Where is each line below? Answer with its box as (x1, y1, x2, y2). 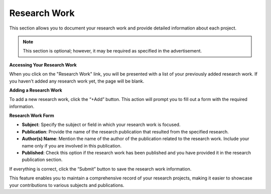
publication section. (22, 156, 63, 162)
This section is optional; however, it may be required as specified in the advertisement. (23, 48, 202, 54)
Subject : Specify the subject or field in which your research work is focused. (22, 121, 181, 127)
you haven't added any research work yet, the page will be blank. (9, 78, 145, 84)
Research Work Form (9, 112, 55, 118)
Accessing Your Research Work (9, 61, 77, 67)
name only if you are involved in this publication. (22, 142, 122, 148)
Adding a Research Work (9, 87, 62, 93)
